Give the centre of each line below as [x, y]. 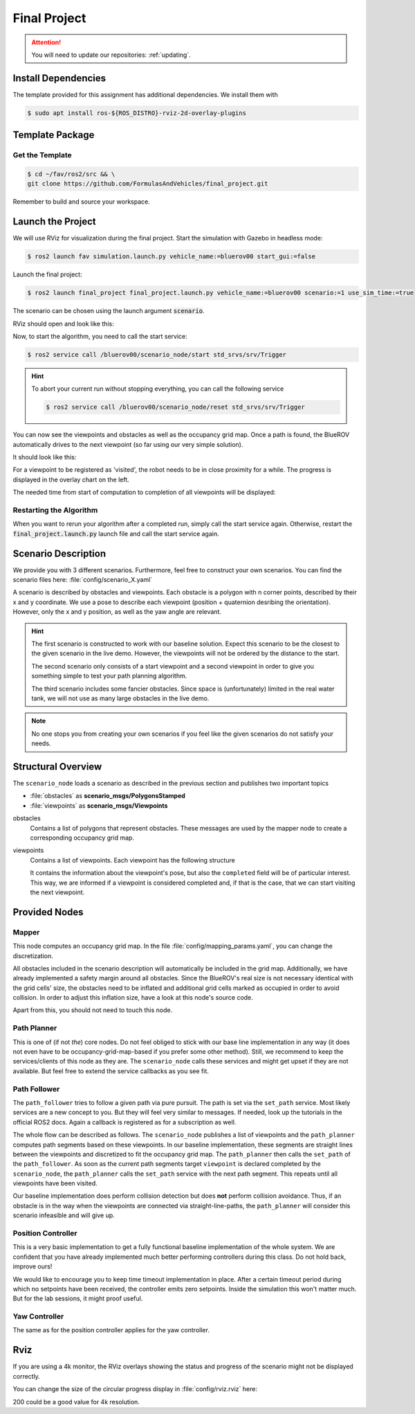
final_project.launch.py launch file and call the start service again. [116, 533]
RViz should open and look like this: [63, 324]
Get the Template [42, 155]
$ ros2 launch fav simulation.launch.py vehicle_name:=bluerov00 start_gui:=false [172, 257]
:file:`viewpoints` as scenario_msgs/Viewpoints [99, 805]
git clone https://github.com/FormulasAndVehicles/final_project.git [148, 184]
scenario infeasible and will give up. [64, 1215]
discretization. [33, 955]
